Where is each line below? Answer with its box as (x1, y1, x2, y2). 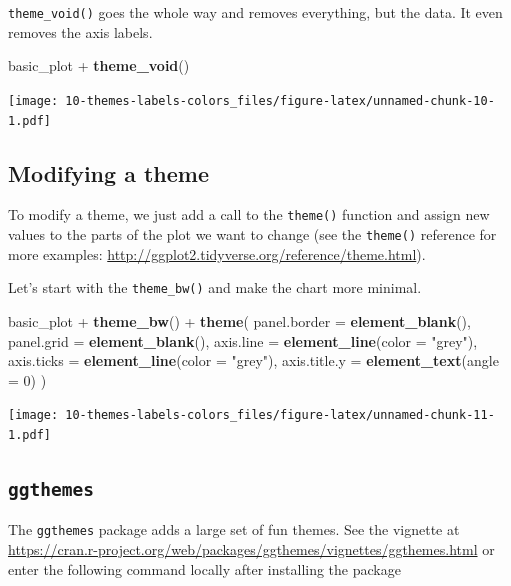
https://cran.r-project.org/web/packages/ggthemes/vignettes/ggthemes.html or (8, 539, 495, 560)
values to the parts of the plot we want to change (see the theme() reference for (8, 224, 497, 245)
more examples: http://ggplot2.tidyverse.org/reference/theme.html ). (8, 243, 426, 264)
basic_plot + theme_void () (8, 55, 190, 76)
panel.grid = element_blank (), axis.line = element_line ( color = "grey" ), (8, 330, 478, 351)
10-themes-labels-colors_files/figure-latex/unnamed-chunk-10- (65, 93, 495, 108)
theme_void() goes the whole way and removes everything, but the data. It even (8, 2, 503, 22)
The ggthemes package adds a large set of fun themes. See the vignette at (8, 519, 460, 540)
